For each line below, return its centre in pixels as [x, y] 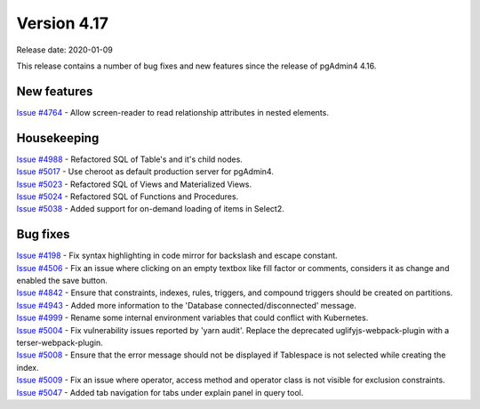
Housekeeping [58, 138]
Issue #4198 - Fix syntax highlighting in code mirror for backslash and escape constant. [177, 256]
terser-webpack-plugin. [60, 342]
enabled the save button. [62, 281]
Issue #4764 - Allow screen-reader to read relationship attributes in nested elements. [172, 112]
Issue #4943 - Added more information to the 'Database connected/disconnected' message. [187, 305]
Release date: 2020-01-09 [64, 50]
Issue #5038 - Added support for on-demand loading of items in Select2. [150, 209]
